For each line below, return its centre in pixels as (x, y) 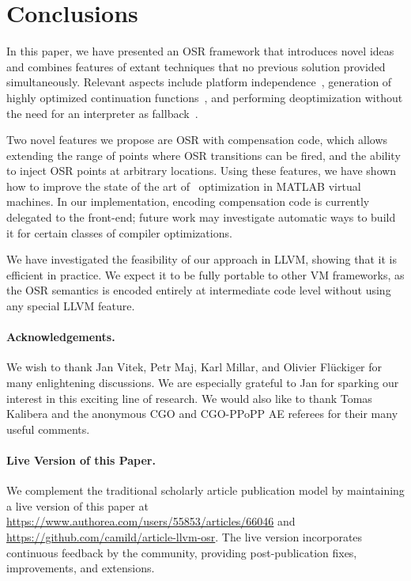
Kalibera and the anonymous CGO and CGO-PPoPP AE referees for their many (202, 414)
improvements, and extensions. (81, 568)
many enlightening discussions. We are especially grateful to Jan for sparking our (203, 383)
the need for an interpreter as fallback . (102, 113)
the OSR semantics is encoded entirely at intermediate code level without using (199, 290)
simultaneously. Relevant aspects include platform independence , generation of (199, 82)
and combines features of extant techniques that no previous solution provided (196, 66)
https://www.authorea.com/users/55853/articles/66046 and (151, 521)
